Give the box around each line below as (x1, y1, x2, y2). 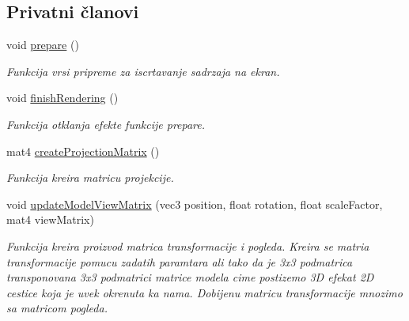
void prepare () (6, 36, 79, 53)
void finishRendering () (6, 89, 119, 106)
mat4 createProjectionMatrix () (6, 142, 160, 159)
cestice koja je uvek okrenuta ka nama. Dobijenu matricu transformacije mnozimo (6, 284, 403, 300)
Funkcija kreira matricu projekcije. (6, 169, 174, 186)
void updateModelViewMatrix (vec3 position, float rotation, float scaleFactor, (6, 195, 383, 212)
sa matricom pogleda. (6, 300, 108, 316)
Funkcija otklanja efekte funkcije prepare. (6, 115, 206, 132)
